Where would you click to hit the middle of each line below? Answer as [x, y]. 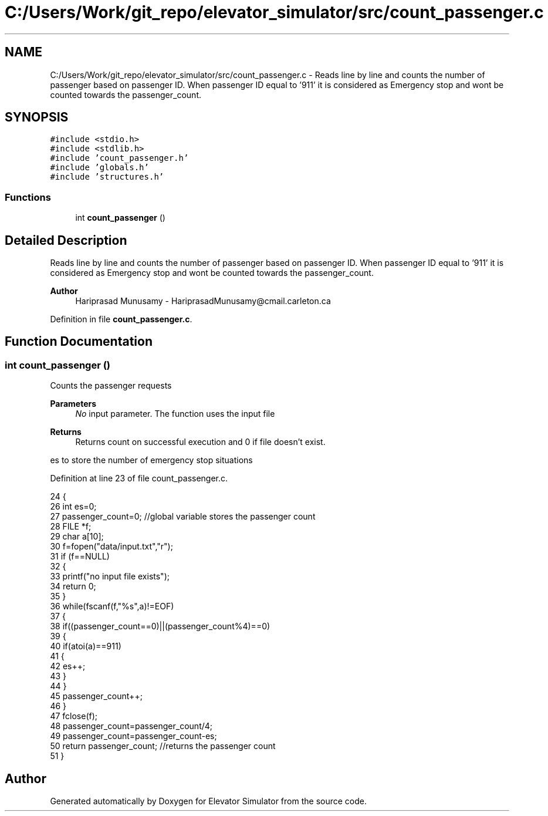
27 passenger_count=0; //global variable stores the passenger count [183, 517]
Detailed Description [66, 240]
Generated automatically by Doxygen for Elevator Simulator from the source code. [209, 801]
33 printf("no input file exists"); [110, 576]
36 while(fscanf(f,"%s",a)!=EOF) [112, 606]
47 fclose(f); [74, 716]
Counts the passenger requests [111, 386]
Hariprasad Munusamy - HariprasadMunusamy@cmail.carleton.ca [203, 301]
